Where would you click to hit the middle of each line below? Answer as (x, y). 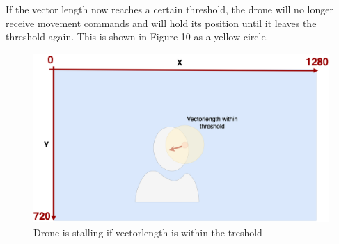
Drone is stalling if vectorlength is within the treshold (148, 232)
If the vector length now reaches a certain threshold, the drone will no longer (169, 9)
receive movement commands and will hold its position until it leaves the (161, 23)
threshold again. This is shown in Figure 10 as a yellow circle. (137, 36)
